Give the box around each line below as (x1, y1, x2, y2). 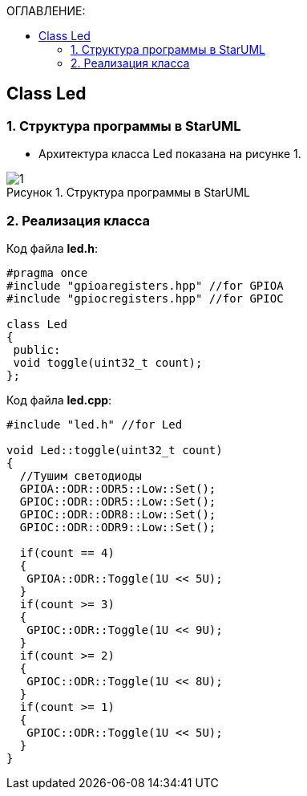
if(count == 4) (19, 546, 115, 559)
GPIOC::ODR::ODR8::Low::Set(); (19, 507, 216, 521)
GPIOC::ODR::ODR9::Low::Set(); (19, 520, 216, 534)
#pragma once (6, 266, 88, 279)
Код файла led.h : (6, 241, 98, 255)
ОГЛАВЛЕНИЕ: (6, 4, 86, 18)
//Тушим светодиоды (19, 469, 142, 482)
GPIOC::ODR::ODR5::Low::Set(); (19, 494, 216, 508)
